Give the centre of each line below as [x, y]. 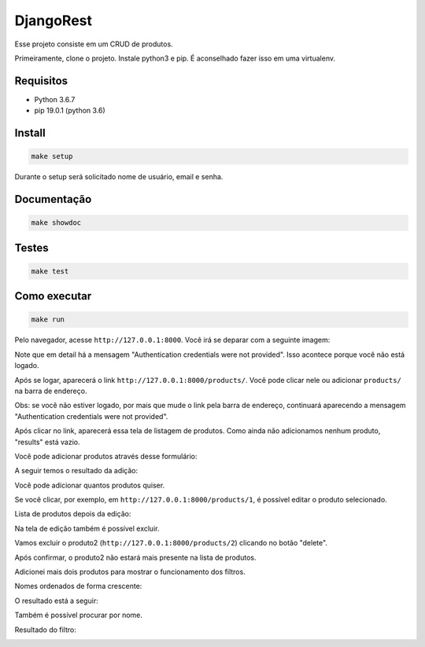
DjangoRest [54, 20]
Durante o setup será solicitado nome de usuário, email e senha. [119, 177]
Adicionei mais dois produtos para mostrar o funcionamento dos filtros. [130, 572]
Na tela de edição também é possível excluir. [87, 528]
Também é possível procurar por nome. [79, 615]
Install [30, 133]
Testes [31, 248]
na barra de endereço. [51, 391]
